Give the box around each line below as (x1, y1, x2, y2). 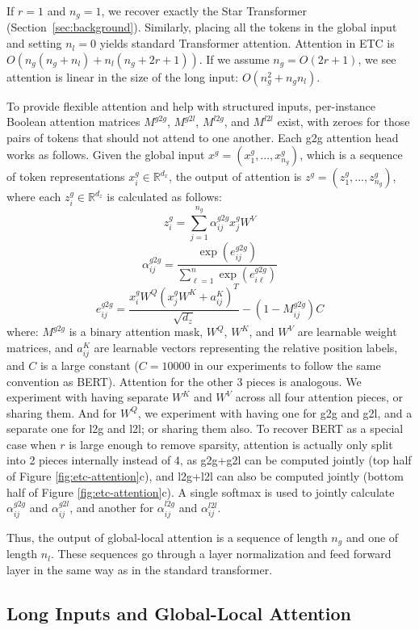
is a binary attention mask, (69, 323, 203, 340)
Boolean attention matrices (6, 113, 140, 130)
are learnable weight (297, 323, 397, 340)
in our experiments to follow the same (194, 356, 381, 373)
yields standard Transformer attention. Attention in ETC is (99, 35, 395, 52)
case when (6, 435, 57, 452)
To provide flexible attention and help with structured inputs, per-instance (6, 97, 376, 114)
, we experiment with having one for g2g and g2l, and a (137, 404, 413, 421)
